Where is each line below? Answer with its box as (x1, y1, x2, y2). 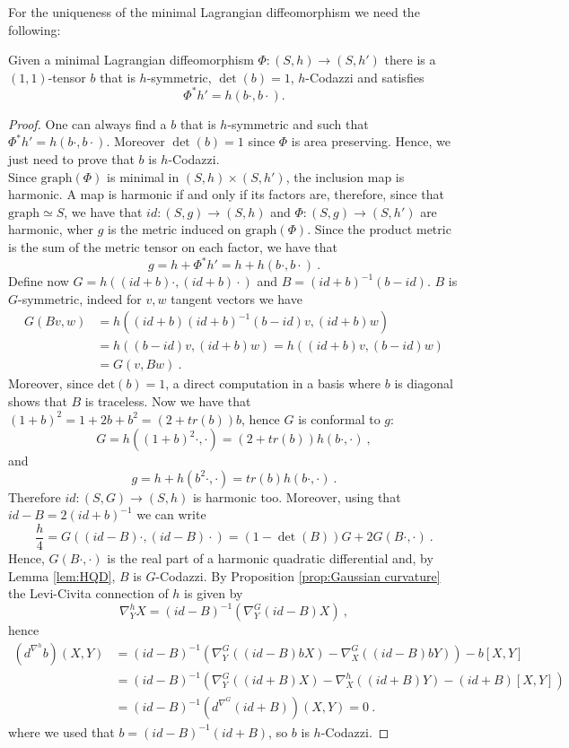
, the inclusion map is (285, 167, 405, 186)
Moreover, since (8, 374, 94, 393)
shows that (8, 392, 67, 410)
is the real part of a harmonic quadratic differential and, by (107, 549, 433, 568)
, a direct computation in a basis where (165, 374, 381, 393)
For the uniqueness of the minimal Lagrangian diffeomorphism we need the (8, 3, 420, 21)
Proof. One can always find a (8, 114, 167, 133)
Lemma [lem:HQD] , (8, 566, 116, 585)
